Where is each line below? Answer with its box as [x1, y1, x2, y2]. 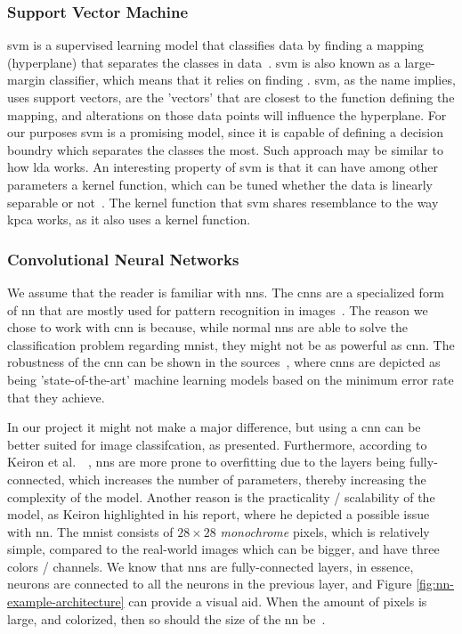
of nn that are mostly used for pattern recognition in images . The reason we [7, 300, 428, 319]
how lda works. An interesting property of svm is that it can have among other [7, 158, 438, 176]
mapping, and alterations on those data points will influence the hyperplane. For [7, 105, 447, 124]
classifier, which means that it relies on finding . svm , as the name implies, [49, 70, 456, 89]
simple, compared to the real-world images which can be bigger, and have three [7, 540, 440, 558]
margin [7, 70, 45, 89]
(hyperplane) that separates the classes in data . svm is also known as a [7, 53, 401, 71]
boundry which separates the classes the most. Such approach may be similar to [7, 140, 443, 158]
